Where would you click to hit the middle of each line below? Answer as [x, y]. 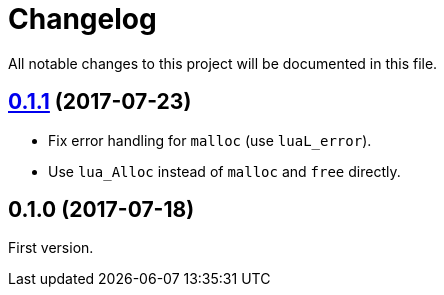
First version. [51, 248]
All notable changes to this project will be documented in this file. [223, 63]
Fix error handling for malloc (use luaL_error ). [210, 140]
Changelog [82, 19]
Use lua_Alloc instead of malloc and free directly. [224, 171]
